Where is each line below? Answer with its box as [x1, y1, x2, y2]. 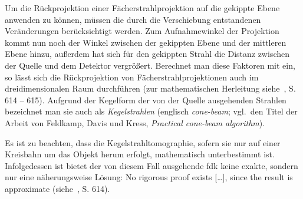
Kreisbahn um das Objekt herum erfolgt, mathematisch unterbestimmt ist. [5, 148, 275, 160]
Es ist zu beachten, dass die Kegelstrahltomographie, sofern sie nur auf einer [5, 136, 281, 149]
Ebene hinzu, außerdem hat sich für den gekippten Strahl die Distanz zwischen [5, 48, 289, 60]
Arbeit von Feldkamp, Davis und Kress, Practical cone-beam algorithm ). [5, 116, 265, 129]
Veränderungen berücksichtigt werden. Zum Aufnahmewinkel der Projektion [5, 25, 279, 37]
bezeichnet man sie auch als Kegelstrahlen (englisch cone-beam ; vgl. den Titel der [5, 105, 298, 117]
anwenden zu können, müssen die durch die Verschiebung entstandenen [5, 13, 261, 25]
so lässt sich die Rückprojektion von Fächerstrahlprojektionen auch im [5, 70, 259, 83]
